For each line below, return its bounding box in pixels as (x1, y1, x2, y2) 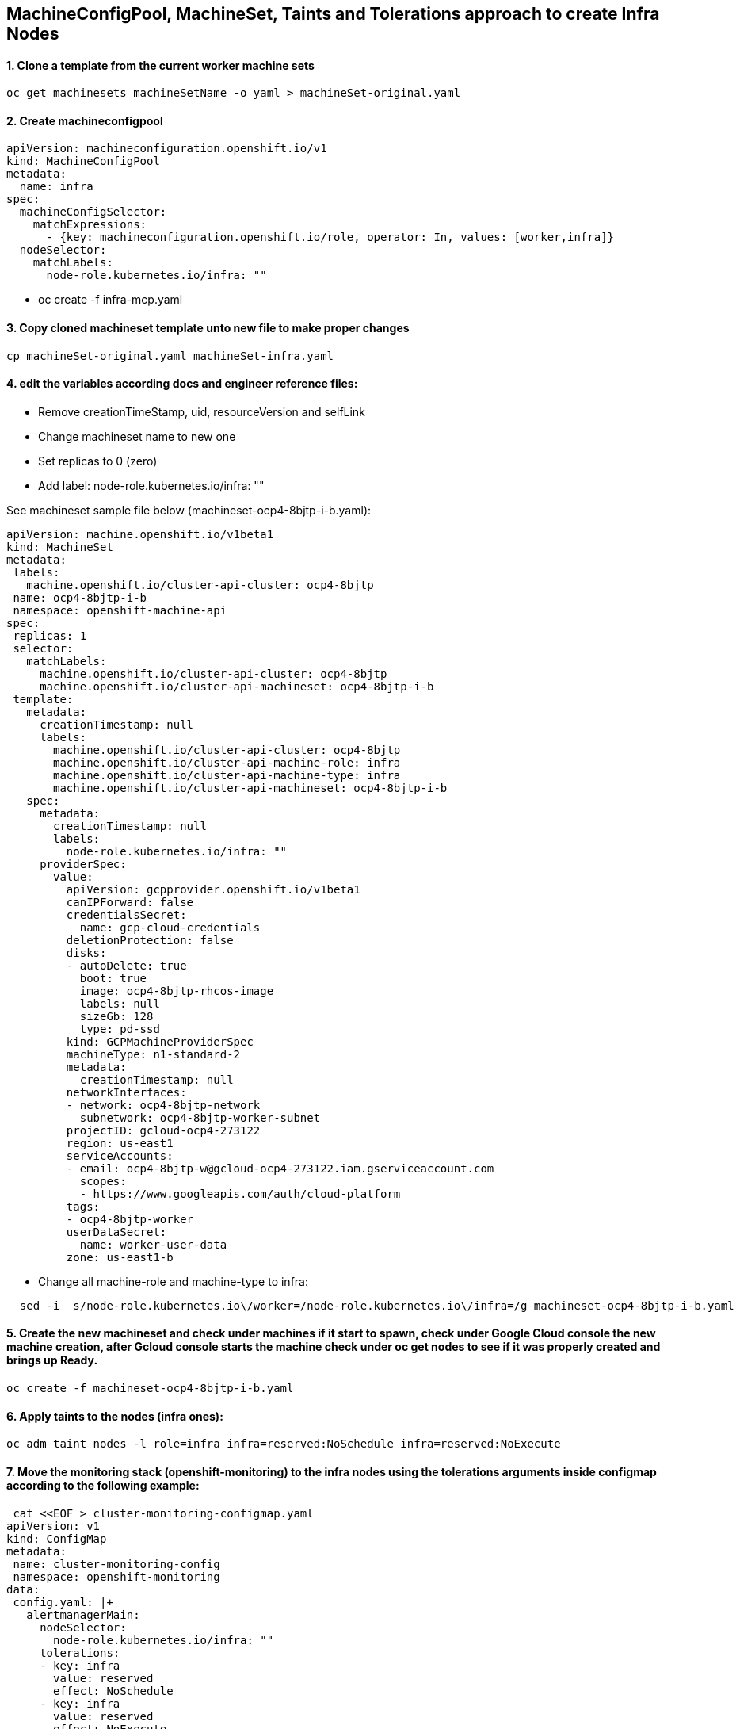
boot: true (79, 971, 147, 985)
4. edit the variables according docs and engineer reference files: (6, 377, 358, 391)
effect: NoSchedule (53, 1684, 174, 1697)
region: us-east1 (66, 1136, 174, 1149)
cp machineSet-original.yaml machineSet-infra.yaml (6, 349, 334, 362)
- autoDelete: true (66, 958, 187, 972)
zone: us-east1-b (66, 1250, 174, 1264)
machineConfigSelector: (19, 205, 167, 219)
